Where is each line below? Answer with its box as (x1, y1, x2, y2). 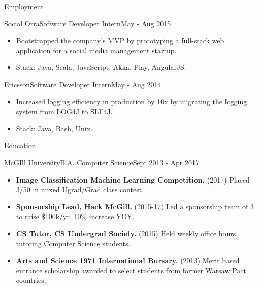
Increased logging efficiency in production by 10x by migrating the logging (16, 96, 247, 106)
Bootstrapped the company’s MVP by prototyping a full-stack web (16, 35, 224, 46)
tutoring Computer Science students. (16, 238, 131, 248)
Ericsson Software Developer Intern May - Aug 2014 (4, 79, 162, 89)
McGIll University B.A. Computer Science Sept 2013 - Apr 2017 (4, 157, 199, 167)
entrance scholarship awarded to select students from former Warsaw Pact (16, 265, 246, 275)
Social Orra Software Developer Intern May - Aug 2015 (4, 18, 171, 28)
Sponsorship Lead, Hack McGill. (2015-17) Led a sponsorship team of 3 (16, 201, 254, 211)
